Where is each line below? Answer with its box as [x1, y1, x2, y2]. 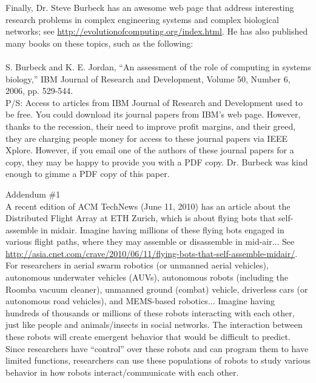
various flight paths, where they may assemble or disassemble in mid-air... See [5, 235, 295, 248]
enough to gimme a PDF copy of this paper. [5, 167, 170, 180]
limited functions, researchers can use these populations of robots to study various [5, 354, 311, 367]
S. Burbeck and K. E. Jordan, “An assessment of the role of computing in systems [5, 60, 311, 73]
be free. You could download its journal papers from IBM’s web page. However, [5, 108, 301, 121]
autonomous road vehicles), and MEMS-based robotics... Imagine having [5, 295, 275, 307]
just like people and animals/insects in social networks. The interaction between [5, 318, 303, 331]
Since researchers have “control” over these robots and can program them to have [5, 342, 309, 355]
